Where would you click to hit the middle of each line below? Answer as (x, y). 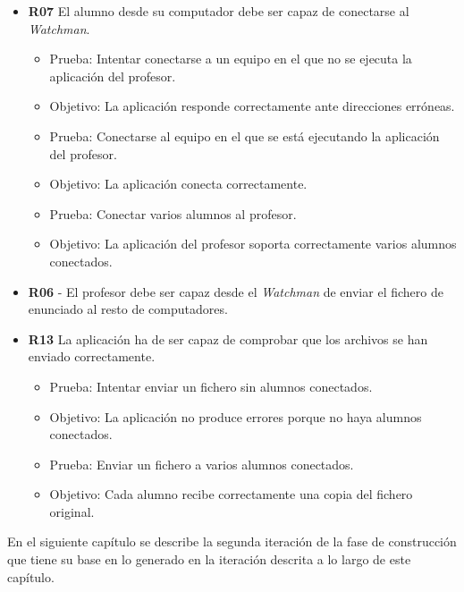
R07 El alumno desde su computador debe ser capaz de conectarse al (219, 11)
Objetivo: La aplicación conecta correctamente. (178, 184)
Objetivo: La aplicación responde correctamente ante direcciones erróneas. (252, 106)
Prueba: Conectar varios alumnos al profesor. (173, 213)
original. (72, 511)
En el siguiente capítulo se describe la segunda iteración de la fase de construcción (232, 541)
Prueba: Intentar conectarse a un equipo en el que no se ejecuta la (231, 59)
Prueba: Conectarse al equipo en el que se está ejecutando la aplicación (245, 135)
